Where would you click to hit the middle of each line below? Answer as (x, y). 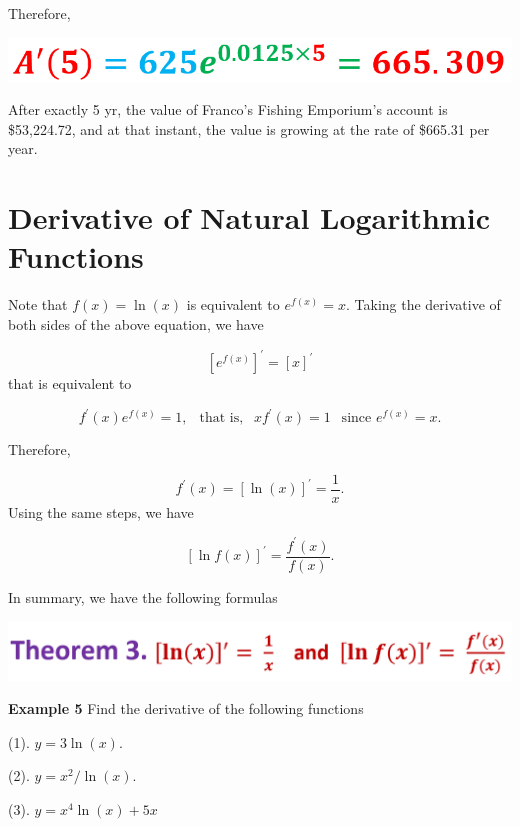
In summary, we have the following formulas (143, 596)
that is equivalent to (70, 383)
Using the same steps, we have (101, 511)
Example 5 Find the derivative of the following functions (186, 708)
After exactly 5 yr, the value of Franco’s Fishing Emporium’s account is (228, 109)
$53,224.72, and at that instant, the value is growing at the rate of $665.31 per (249, 128)
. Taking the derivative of (423, 304)
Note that (38, 304)
